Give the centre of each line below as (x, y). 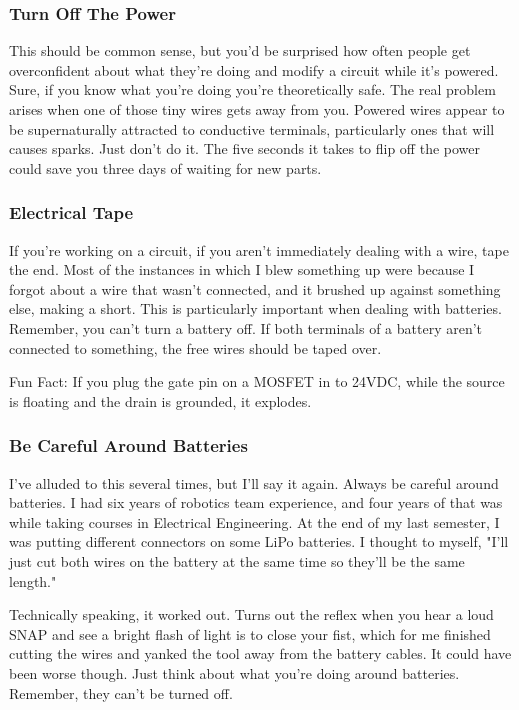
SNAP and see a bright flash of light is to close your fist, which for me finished (250, 633)
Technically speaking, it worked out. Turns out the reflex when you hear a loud (251, 614)
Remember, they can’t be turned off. (121, 692)
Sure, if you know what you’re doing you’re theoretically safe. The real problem (252, 89)
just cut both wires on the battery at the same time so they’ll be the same (237, 560)
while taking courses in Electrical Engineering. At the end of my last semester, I (254, 521)
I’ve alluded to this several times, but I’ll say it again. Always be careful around (254, 482)
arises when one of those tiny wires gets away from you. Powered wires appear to (257, 109)
